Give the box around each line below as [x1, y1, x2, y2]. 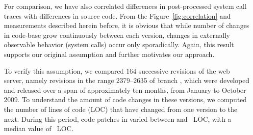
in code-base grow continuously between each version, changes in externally [4, 29, 230, 40]
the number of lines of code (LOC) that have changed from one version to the [4, 104, 238, 114]
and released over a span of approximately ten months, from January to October [4, 84, 246, 95]
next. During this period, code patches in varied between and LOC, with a [4, 113, 231, 124]
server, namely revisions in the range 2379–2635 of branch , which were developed [4, 75, 250, 85]
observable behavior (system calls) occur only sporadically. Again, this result [4, 39, 234, 50]
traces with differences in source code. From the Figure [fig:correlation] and [4, 10, 231, 21]
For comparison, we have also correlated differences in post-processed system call [4, 1, 247, 11]
